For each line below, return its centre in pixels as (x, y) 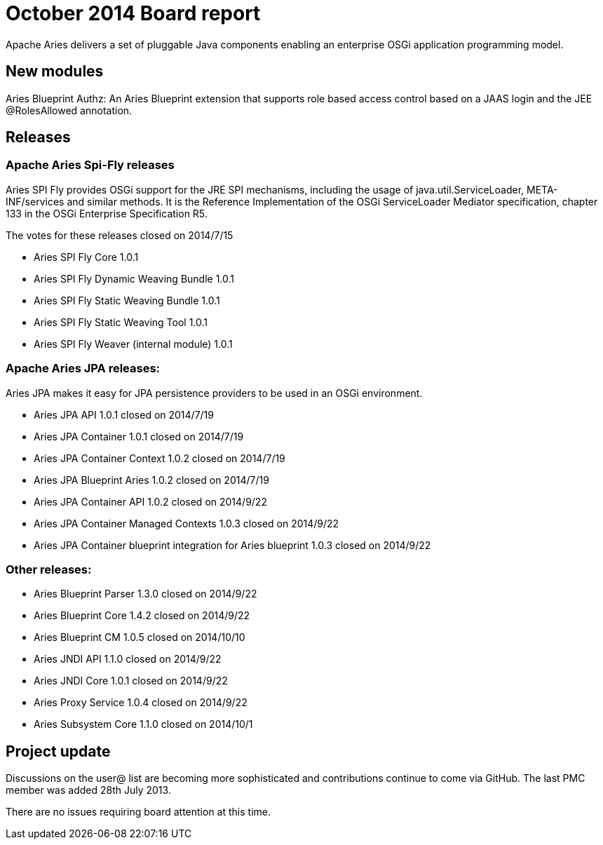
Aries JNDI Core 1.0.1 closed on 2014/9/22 (131, 681)
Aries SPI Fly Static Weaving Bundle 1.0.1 (127, 300)
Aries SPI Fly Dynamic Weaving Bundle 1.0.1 (134, 278)
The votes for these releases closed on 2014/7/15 (120, 235)
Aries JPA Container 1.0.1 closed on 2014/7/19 (139, 436)
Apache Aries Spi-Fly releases (90, 165)
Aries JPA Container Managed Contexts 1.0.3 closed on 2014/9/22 (187, 523)
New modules (55, 72)
